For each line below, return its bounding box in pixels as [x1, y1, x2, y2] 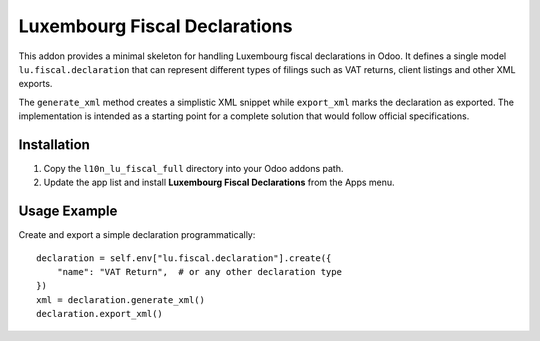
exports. [18, 78, 53, 90]
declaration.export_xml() [36, 308, 164, 320]
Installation [18, 136, 90, 153]
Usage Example [18, 203, 118, 220]
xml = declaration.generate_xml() [36, 294, 205, 305]
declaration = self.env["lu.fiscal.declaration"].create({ [36, 252, 332, 264]
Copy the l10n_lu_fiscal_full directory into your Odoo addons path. [43, 163, 344, 175]
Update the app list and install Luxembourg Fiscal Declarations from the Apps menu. [43, 176, 395, 189]
